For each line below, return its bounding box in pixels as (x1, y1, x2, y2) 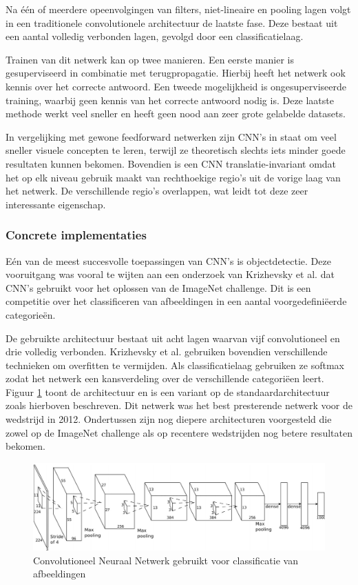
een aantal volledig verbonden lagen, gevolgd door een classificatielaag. (6, 29, 304, 43)
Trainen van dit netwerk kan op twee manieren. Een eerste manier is (6, 52, 294, 66)
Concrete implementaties (6, 226, 147, 244)
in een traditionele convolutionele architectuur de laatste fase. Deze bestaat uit (6, 15, 338, 30)
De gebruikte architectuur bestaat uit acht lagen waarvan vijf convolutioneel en (6, 330, 340, 345)
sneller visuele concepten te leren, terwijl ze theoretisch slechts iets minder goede (6, 143, 346, 157)
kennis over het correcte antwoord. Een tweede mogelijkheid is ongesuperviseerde (6, 79, 346, 93)
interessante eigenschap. (6, 197, 106, 211)
